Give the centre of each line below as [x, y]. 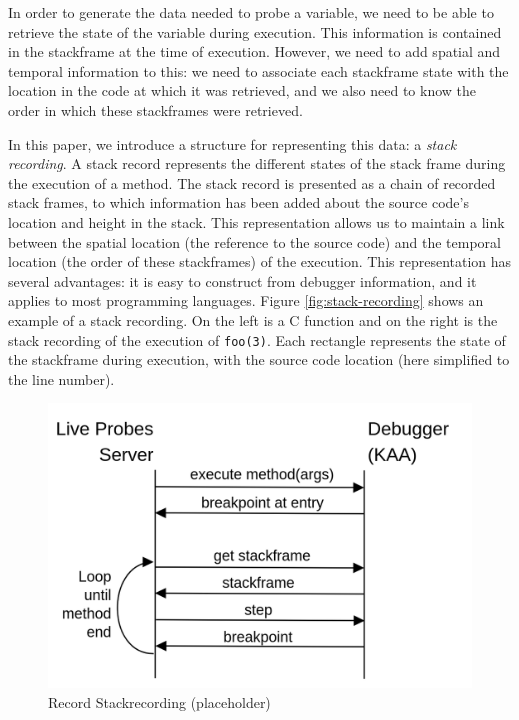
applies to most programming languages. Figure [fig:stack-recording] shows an [246, 300]
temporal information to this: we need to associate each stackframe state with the [258, 70]
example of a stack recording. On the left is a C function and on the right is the [253, 319]
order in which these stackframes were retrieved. [155, 109]
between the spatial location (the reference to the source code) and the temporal [254, 241]
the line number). [61, 378]
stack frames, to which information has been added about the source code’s [238, 202]
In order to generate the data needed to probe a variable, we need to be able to [251, 12]
